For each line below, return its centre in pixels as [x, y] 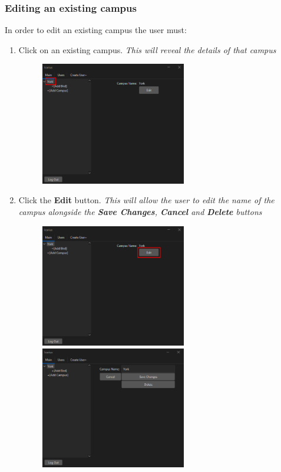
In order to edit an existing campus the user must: [96, 30]
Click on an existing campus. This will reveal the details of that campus [147, 49]
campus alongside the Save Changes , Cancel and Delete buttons [140, 211]
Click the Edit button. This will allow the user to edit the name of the [146, 200]
